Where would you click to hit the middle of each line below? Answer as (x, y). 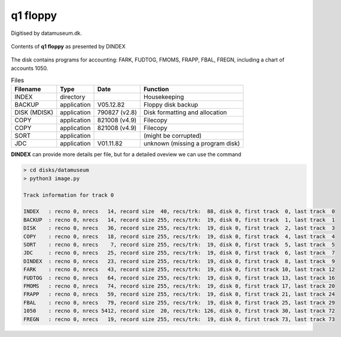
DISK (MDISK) (34, 112)
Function (156, 89)
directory (73, 97)
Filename (28, 89)
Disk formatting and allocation (185, 112)
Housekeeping (164, 97)
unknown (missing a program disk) (192, 144)
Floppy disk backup (171, 105)
